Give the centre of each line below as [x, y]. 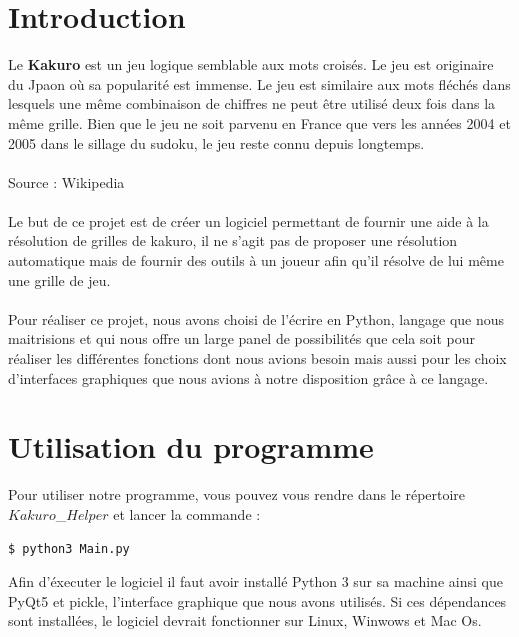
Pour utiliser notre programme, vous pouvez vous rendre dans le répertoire [237, 494]
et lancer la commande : [187, 513]
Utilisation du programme [191, 446]
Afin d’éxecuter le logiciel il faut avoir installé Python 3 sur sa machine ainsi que [255, 581]
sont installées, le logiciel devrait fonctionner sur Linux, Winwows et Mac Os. [245, 620]
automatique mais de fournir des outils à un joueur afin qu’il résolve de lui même [256, 260]
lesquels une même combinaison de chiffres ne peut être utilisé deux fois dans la [252, 103]
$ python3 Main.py [69, 548]
